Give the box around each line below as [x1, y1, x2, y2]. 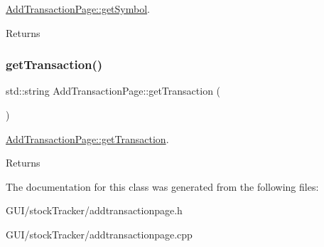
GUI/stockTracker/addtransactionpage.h [6, 203, 183, 218]
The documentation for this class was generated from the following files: [6, 179, 319, 194]
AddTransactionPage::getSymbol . [6, 1, 150, 16]
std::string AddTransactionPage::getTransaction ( [6, 83, 221, 98]
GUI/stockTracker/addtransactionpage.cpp [6, 226, 193, 241]
